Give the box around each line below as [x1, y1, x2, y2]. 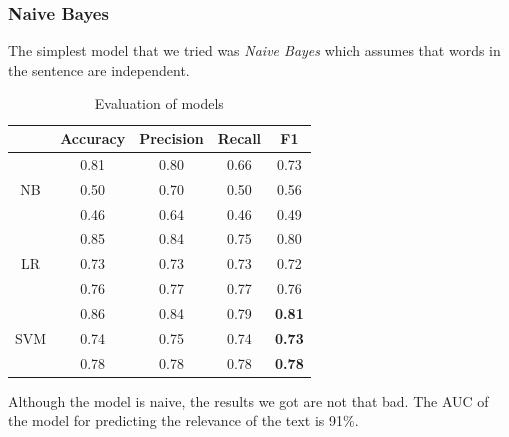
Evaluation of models [94, 93, 224, 114]
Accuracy [60, 128, 126, 148]
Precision [139, 128, 204, 148]
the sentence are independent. [8, 59, 190, 80]
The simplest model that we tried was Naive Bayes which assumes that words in [8, 40, 501, 61]
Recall [217, 128, 262, 148]
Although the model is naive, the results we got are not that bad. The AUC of [8, 390, 489, 411]
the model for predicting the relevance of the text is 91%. [8, 410, 359, 431]
